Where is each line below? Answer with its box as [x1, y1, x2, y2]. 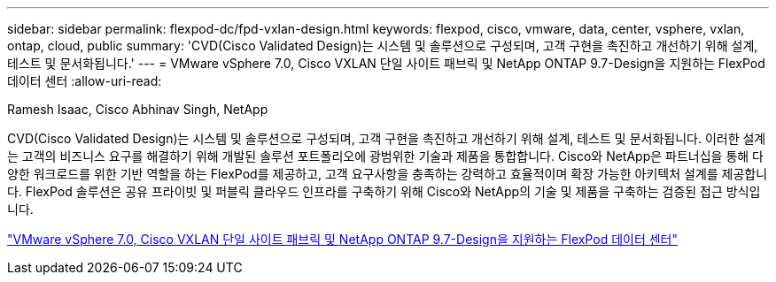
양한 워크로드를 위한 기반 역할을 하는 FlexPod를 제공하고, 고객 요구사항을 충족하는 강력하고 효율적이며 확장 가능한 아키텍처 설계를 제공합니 [7, 166, 768, 181]
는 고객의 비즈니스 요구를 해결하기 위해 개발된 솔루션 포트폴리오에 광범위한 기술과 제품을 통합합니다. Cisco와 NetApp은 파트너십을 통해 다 [7, 149, 764, 164]
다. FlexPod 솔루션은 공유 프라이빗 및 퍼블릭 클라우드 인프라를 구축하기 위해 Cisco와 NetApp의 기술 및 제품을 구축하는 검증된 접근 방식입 [7, 184, 761, 199]
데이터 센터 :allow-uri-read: [7, 73, 162, 88]
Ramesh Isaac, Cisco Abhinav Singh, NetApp [7, 102, 268, 117]
